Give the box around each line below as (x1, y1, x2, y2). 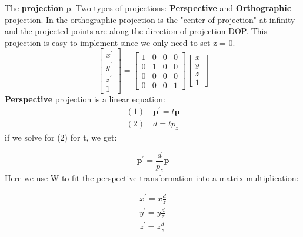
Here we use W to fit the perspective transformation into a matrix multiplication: (5, 171, 299, 183)
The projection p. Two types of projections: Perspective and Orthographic (5, 2, 291, 14)
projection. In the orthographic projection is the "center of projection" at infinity (5, 13, 295, 25)
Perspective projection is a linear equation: (5, 92, 165, 105)
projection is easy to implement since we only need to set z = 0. (5, 36, 235, 48)
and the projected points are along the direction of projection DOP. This (5, 25, 268, 37)
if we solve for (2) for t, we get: (5, 131, 117, 143)
